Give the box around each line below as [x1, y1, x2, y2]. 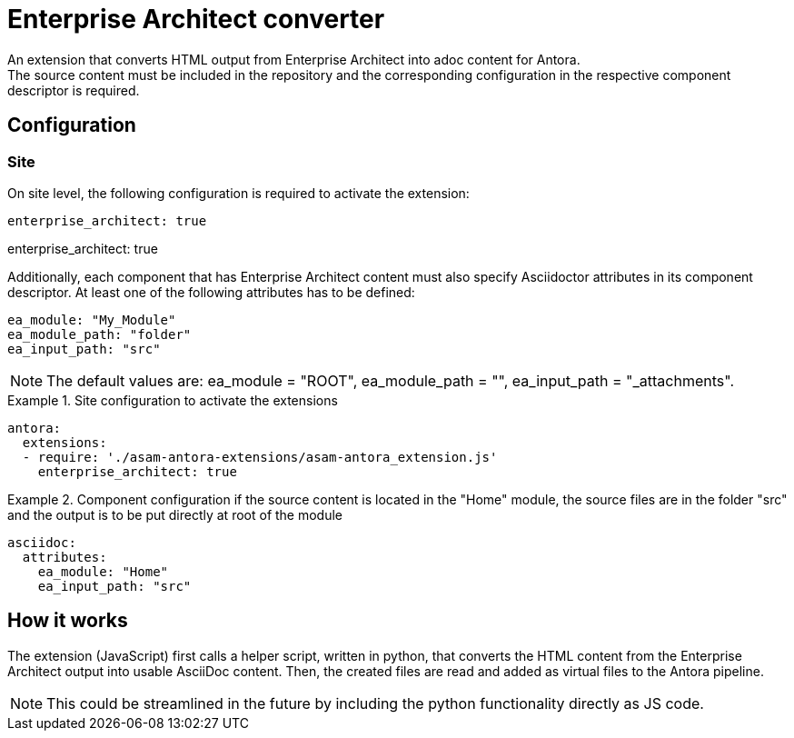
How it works [7, 609, 128, 633]
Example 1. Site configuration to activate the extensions [7, 392, 338, 408]
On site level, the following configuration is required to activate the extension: [7, 184, 470, 201]
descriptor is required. [7, 82, 140, 98]
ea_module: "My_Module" [7, 312, 176, 327]
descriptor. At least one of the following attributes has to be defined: [7, 284, 415, 300]
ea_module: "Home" [37, 563, 169, 579]
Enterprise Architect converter [7, 4, 385, 35]
